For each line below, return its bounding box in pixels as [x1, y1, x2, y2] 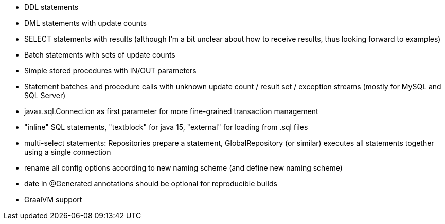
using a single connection [24, 147, 111, 156]
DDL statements [24, 3, 79, 11]
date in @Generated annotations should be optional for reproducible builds [24, 179, 277, 188]
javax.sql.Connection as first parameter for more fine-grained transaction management [24, 107, 318, 116]
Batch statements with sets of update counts [24, 50, 175, 59]
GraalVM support [24, 195, 82, 204]
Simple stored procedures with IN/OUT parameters [24, 66, 197, 75]
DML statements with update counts [24, 18, 147, 27]
